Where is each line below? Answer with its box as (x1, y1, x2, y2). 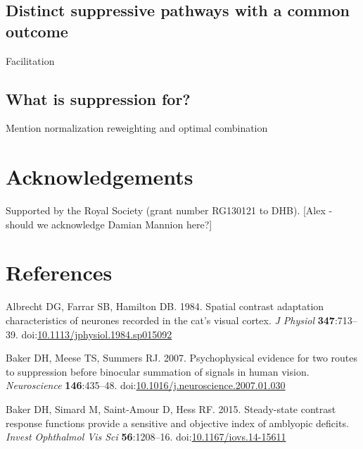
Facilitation (6, 53, 55, 68)
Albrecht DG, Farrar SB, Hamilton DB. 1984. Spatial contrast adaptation (6, 299, 324, 314)
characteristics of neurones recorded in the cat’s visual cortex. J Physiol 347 (6, 313, 335, 328)
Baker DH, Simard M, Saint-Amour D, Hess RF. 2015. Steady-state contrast (6, 401, 336, 416)
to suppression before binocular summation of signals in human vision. (6, 364, 310, 379)
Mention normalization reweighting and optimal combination (6, 121, 268, 135)
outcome (6, 20, 68, 42)
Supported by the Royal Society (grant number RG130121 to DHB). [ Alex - (6, 203, 333, 218)
